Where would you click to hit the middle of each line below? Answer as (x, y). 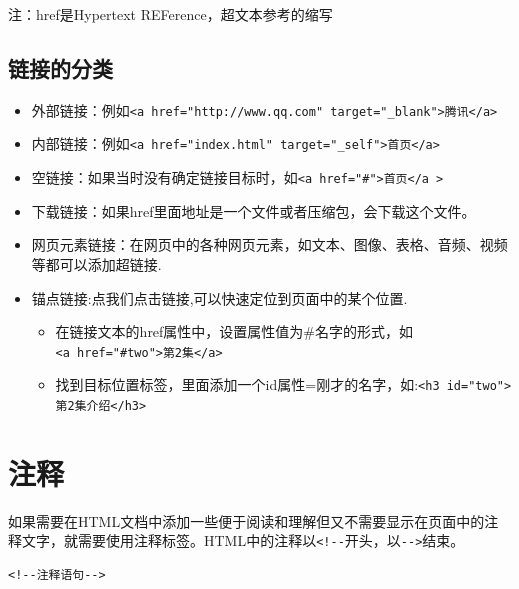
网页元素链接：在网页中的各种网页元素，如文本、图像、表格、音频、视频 (269, 244)
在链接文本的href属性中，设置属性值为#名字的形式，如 (234, 331)
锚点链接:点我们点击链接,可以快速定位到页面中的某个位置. (219, 297)
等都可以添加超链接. (96, 263)
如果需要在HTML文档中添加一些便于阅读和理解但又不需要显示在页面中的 (246, 520)
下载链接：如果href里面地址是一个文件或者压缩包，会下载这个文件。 (253, 210)
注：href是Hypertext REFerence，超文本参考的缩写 (170, 14)
